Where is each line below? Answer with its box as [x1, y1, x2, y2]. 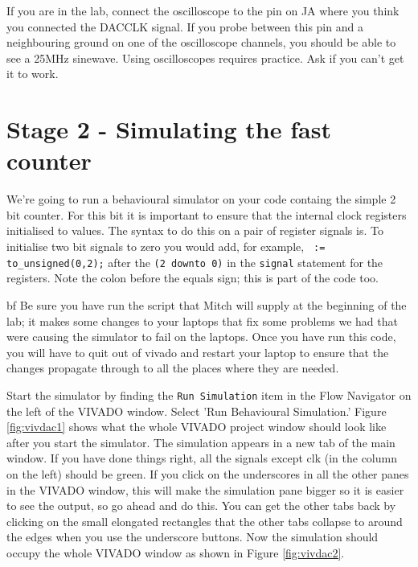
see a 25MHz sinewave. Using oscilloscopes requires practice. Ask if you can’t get [6, 49, 404, 66]
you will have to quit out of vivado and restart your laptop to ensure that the [6, 343, 389, 360]
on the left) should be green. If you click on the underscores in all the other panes [6, 465, 409, 482]
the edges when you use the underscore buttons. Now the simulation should [6, 528, 379, 545]
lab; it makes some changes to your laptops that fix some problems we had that [6, 312, 398, 329]
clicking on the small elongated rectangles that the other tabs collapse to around [6, 512, 403, 529]
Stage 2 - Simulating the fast [6, 113, 331, 146]
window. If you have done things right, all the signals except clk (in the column [6, 450, 397, 466]
